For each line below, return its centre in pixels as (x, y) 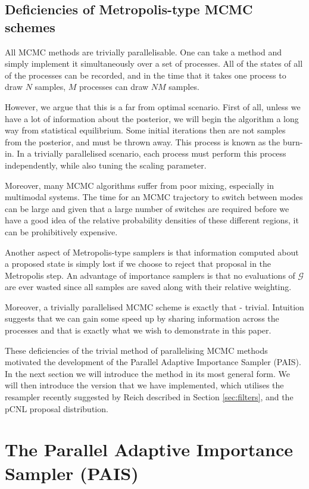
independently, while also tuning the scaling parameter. (106, 165)
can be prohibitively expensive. (61, 231)
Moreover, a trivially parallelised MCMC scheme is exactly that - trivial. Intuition (154, 306)
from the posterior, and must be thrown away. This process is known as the (143, 141)
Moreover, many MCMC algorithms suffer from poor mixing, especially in (139, 185)
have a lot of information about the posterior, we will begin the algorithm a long (152, 118)
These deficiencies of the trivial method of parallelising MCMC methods (136, 350)
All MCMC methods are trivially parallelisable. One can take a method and (143, 52)
